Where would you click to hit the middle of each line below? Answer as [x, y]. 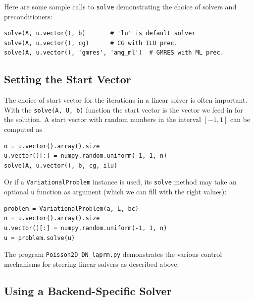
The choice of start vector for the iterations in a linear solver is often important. [126, 100]
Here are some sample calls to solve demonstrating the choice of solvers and [120, 6]
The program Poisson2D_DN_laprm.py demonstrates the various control [113, 254]
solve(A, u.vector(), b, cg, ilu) [61, 165]
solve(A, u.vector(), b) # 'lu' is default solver [100, 33]
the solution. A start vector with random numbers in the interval [102, 119]
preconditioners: [28, 16]
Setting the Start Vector [68, 79]
